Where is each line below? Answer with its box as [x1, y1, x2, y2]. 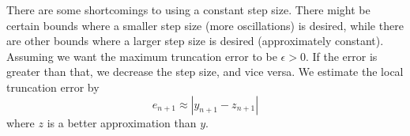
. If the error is [305, 47, 378, 64]
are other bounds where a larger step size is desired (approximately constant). [6, 32, 384, 49]
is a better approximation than [47, 114, 197, 130]
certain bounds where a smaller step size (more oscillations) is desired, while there [6, 17, 404, 33]
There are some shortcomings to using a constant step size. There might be [6, 2, 371, 17]
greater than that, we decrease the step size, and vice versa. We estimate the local [6, 63, 404, 80]
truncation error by [6, 78, 100, 95]
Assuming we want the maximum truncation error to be [6, 47, 277, 64]
